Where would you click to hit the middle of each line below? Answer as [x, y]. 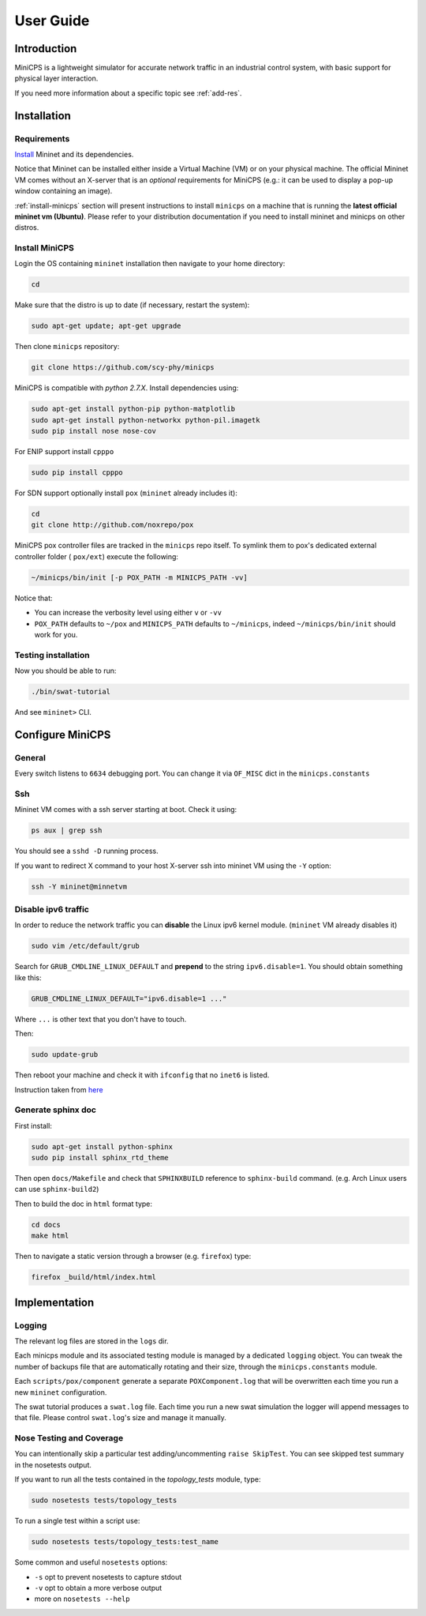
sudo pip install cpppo [77, 473]
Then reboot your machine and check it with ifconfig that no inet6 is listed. [142, 1075]
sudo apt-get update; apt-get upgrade [106, 326]
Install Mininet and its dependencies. [74, 154]
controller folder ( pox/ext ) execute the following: [97, 556]
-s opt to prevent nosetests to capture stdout [108, 1577]
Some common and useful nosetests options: [91, 1562]
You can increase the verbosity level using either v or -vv [128, 613]
